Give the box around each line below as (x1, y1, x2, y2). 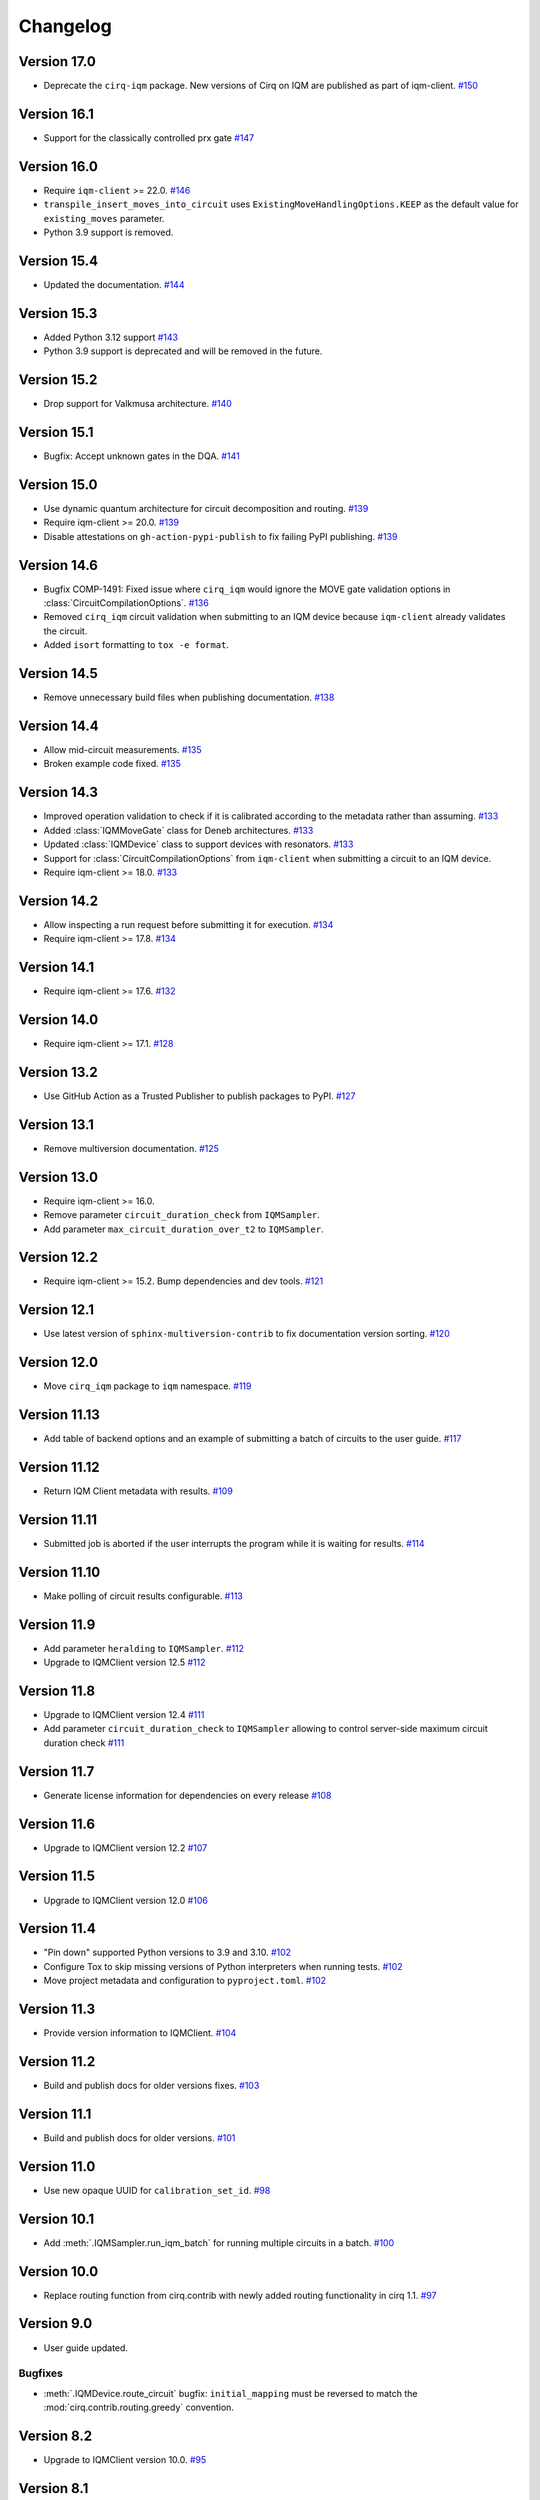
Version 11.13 (18, 1406, 100, 1424)
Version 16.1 (18, 105, 95, 122)
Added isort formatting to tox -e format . (43, 639, 230, 651)
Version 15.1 (18, 423, 94, 440)
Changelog (18, 15, 112, 37)
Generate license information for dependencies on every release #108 (43, 1789, 332, 1801)
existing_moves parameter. (43, 212, 165, 224)
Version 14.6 (18, 556, 99, 574)
